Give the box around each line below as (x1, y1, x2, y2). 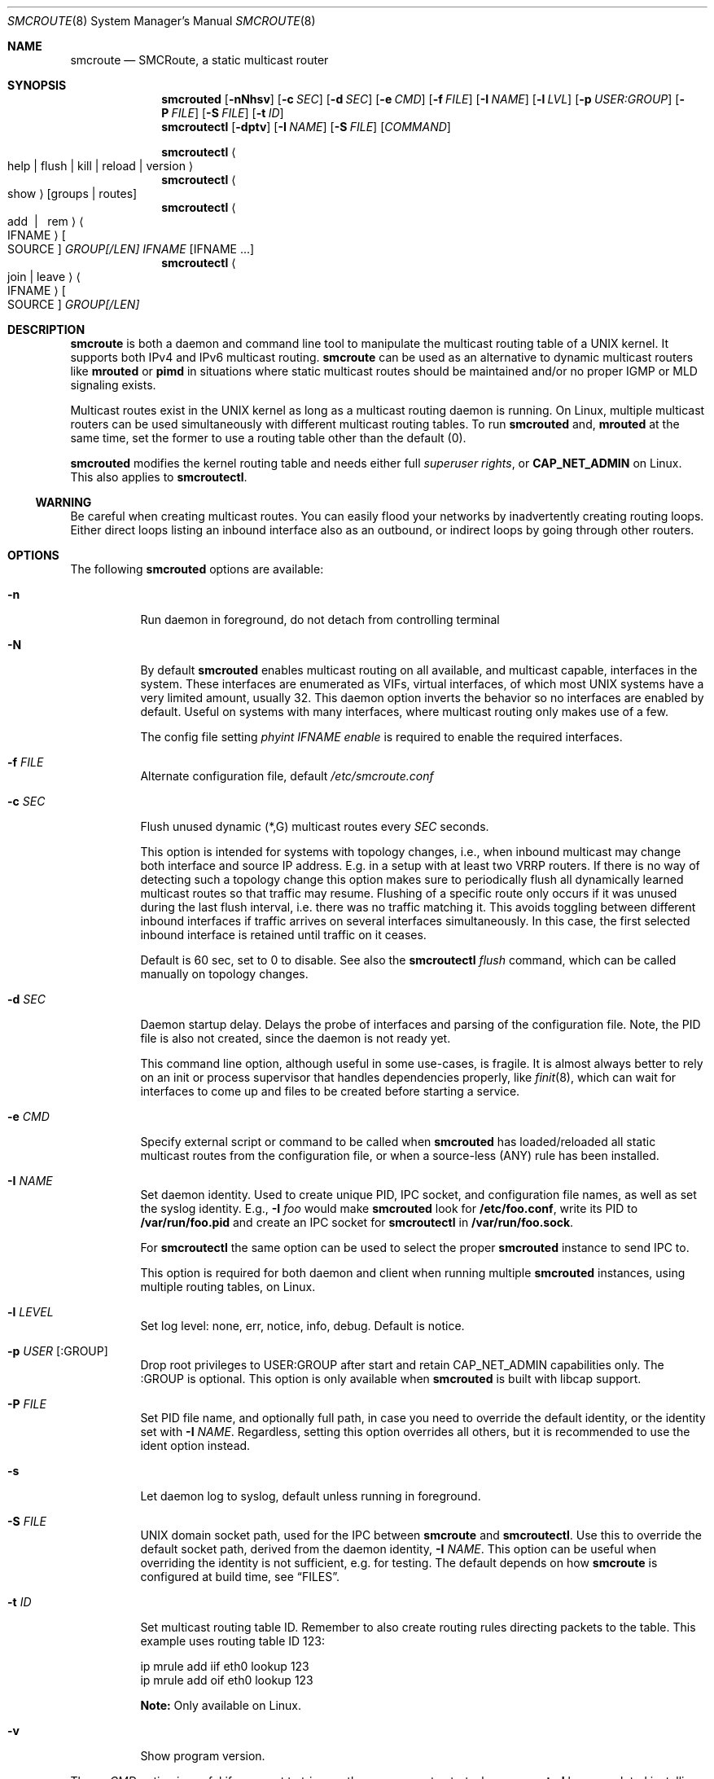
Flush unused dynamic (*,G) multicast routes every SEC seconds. (140, 819, 489, 833)
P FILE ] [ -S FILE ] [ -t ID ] (161, 106, 284, 120)
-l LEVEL (7, 1305, 54, 1319)
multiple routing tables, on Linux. (140, 1280, 316, 1294)
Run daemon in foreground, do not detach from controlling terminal (140, 613, 500, 626)
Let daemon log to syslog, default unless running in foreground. (140, 1489, 481, 1503)
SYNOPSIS (7, 78, 67, 92)
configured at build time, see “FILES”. (140, 1570, 340, 1584)
